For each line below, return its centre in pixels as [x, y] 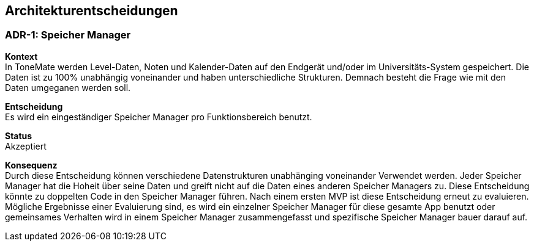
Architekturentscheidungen [92, 11]
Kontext [21, 56]
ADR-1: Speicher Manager [68, 35]
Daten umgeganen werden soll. [68, 87]
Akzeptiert [26, 146]
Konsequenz [31, 165]
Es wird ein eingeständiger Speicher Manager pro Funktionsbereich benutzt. [159, 117]
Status [19, 136]
